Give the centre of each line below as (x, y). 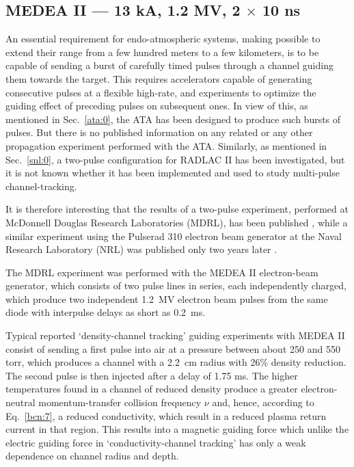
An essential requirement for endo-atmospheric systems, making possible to (163, 39)
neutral (21, 402)
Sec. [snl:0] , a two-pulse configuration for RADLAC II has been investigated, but (175, 159)
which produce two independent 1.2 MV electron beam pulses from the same (167, 298)
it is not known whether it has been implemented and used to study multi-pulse (173, 173)
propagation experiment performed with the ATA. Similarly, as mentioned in (166, 145)
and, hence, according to (263, 402)
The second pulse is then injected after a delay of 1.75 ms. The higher (152, 375)
